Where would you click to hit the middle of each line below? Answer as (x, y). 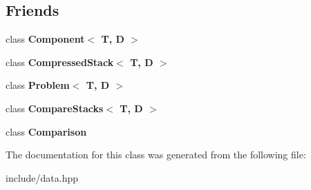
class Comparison (46, 131)
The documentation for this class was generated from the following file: (156, 155)
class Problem (38, 85)
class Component (45, 39)
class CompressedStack (60, 62)
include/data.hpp (42, 177)
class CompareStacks (55, 108)
